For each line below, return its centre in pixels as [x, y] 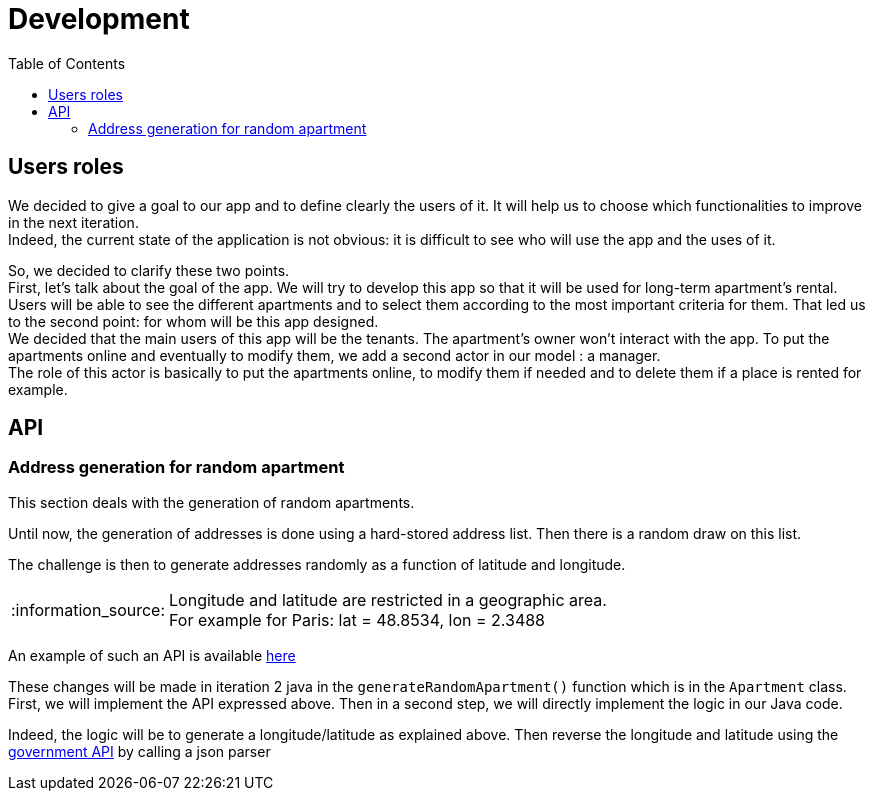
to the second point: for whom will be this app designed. [193, 321]
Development [99, 19]
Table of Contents [67, 63]
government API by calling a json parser [139, 751]
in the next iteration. [73, 222]
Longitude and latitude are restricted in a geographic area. [388, 599]
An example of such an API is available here [152, 655]
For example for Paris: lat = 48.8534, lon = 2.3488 [357, 619]
